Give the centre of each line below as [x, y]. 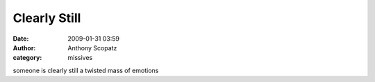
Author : [24, 48]
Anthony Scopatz [92, 48]
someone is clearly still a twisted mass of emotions [86, 70]
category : [27, 58]
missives [80, 58]
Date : [21, 39]
